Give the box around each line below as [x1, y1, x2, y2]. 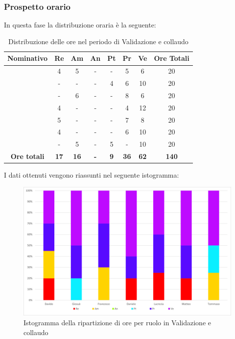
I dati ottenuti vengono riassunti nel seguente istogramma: [4, 170, 179, 180]
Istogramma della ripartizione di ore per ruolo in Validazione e [23, 317, 211, 327]
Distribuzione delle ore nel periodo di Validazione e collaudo [8, 36, 188, 46]
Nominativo [7, 53, 48, 63]
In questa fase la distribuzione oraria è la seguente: [4, 20, 156, 30]
